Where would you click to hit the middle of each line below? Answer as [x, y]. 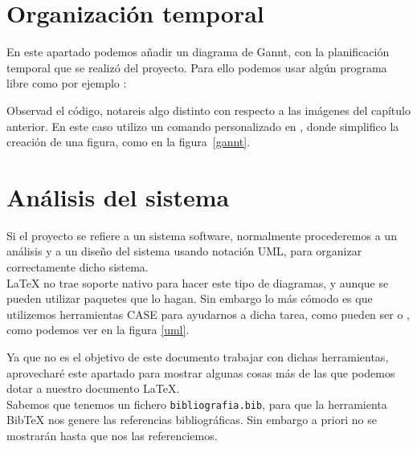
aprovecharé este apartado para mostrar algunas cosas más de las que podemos [201, 372]
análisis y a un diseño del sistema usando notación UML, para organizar [184, 251]
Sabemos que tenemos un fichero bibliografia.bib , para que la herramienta [197, 404]
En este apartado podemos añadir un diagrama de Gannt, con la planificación [198, 52]
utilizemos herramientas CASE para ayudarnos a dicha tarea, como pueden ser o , [208, 314]
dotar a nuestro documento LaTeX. [93, 388]
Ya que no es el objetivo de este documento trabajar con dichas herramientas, [198, 356]
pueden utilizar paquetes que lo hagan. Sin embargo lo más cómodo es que [190, 298]
